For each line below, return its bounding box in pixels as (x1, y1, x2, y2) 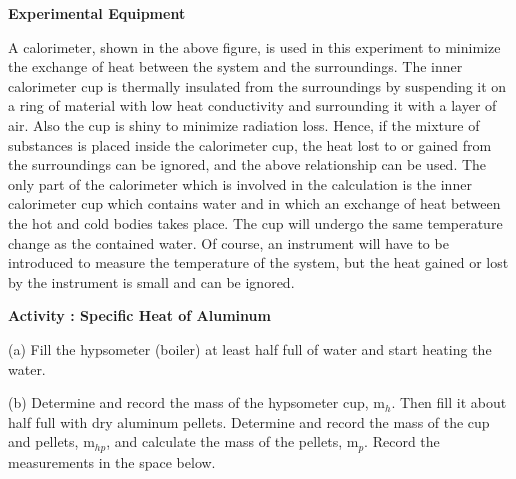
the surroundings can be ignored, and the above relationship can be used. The (8, 154, 487, 175)
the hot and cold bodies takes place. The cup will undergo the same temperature (8, 212, 503, 233)
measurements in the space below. (8, 451, 216, 472)
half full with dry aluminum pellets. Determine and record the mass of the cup (8, 411, 490, 432)
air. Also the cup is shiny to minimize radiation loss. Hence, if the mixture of (8, 114, 480, 135)
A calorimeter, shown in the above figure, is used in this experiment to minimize (8, 36, 501, 57)
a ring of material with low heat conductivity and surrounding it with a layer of (8, 95, 497, 116)
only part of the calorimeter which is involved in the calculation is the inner (8, 173, 472, 194)
